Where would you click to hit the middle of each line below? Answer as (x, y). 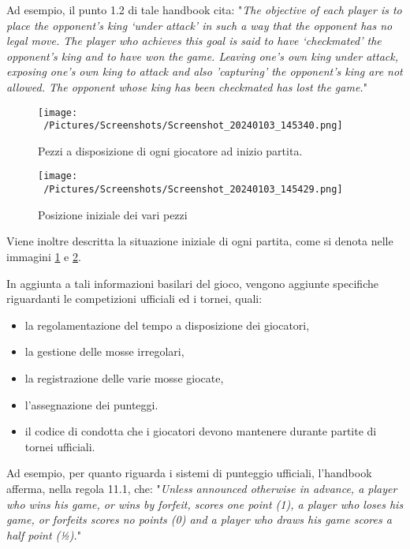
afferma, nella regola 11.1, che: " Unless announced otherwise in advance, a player (202, 488)
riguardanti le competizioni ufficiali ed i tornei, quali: (134, 299)
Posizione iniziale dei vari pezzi (113, 214)
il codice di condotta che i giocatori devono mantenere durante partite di (201, 431)
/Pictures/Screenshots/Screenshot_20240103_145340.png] (193, 126)
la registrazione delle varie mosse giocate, (124, 377)
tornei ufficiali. (60, 446)
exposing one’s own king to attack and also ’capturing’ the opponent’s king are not (205, 71)
